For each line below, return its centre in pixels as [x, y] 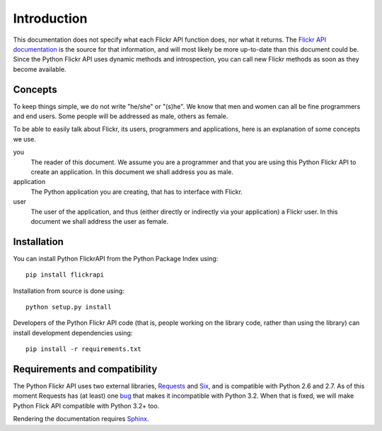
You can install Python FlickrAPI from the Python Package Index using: [116, 258]
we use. [25, 139]
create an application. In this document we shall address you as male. [132, 172]
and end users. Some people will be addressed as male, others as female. [121, 116]
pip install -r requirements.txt [83, 349]
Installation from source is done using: [69, 291]
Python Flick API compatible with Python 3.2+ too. [86, 406]
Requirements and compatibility [85, 369]
